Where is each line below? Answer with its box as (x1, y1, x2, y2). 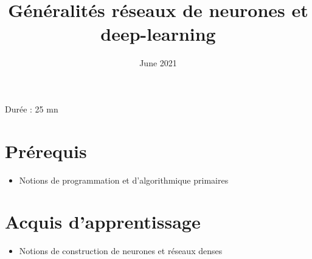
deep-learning (100, 21, 216, 46)
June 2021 (139, 57, 177, 69)
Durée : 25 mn (5, 102, 58, 115)
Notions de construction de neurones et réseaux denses (19, 244, 223, 257)
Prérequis (5, 138, 87, 163)
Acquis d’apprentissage (5, 209, 201, 234)
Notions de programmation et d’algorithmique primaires (19, 173, 229, 186)
